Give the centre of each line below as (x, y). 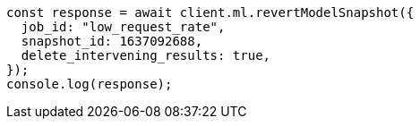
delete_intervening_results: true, (146, 55)
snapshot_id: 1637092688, (112, 41)
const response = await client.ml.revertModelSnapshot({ (210, 13)
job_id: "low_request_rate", (123, 27)
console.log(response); (90, 84)
